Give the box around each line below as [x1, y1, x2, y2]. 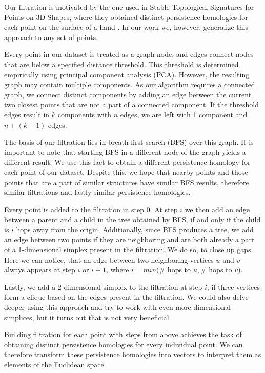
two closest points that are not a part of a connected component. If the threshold [4, 99, 259, 110]
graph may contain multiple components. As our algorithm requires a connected [4, 79, 255, 90]
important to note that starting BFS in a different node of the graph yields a [4, 146, 246, 157]
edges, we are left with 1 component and [120, 109, 248, 120]
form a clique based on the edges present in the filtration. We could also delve [4, 291, 249, 302]
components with [57, 109, 112, 120]
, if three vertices [207, 281, 260, 292]
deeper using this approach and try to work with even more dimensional [4, 302, 231, 312]
